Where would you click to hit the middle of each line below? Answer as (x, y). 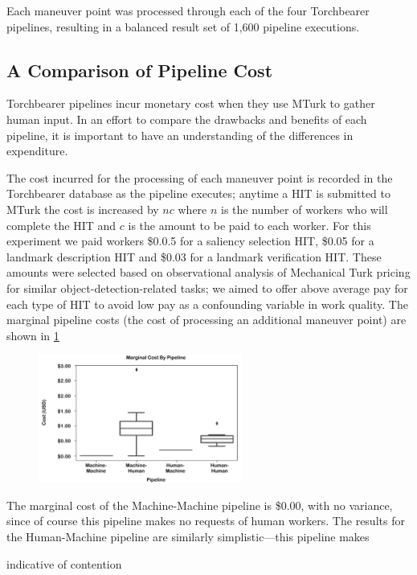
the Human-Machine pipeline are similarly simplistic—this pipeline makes (188, 537)
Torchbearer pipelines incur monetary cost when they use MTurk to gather (191, 103)
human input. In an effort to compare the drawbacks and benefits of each (187, 119)
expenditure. (37, 151)
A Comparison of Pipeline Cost (140, 70)
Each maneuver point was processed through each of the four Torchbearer (188, 10)
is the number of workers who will (305, 209)
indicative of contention (64, 563)
